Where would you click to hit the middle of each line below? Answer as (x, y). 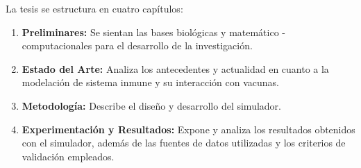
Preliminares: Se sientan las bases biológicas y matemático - (154, 32)
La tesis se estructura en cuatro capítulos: (94, 8)
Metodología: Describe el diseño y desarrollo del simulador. (151, 105)
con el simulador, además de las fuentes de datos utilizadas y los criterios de (184, 143)
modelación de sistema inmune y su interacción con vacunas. (150, 82)
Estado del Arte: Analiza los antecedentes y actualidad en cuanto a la (175, 68)
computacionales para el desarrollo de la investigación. (137, 45)
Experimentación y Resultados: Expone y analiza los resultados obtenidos (188, 129)
